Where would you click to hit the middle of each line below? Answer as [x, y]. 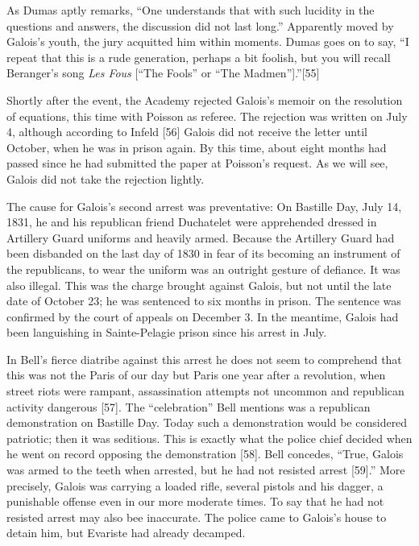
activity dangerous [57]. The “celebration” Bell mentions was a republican [189, 406]
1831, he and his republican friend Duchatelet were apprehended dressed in [192, 222]
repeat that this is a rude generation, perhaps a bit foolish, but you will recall [199, 57]
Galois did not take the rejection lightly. [106, 178]
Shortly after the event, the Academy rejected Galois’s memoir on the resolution [205, 99]
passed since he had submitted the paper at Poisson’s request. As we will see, [197, 163]
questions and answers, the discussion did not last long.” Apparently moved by [200, 25]
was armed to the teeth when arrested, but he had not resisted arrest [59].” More [206, 470]
